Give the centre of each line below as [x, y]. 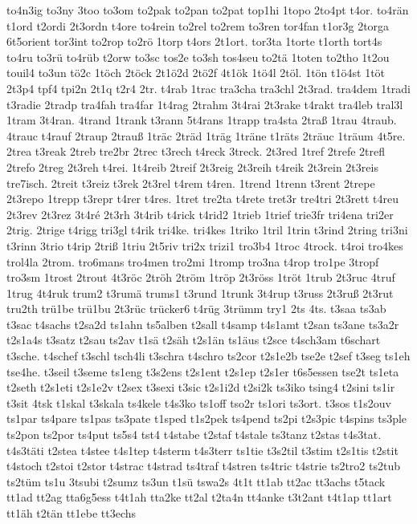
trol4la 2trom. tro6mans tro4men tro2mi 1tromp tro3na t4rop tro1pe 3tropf [193, 261]
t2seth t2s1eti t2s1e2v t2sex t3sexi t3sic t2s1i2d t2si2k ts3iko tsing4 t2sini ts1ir [201, 387]
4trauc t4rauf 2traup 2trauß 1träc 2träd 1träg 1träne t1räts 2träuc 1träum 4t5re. [206, 135]
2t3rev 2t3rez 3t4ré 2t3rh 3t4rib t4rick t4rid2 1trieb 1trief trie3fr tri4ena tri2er [200, 214]
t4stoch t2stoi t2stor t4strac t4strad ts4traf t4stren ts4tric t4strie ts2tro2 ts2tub [203, 466]
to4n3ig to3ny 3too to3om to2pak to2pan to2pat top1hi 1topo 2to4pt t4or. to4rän [208, 10]
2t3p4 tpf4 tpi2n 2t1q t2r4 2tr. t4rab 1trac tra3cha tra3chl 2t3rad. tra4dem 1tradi [208, 88]
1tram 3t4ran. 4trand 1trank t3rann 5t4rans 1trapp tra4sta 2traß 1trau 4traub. [202, 120]
